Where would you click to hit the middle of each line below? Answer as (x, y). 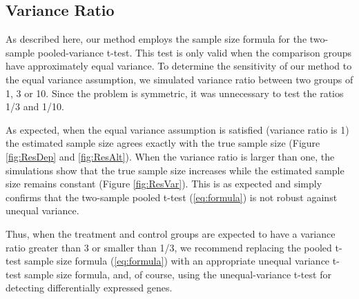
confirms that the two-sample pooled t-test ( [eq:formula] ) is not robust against (172, 197)
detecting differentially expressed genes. (89, 288)
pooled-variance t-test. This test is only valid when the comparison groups (195, 52)
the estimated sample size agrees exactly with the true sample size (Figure (163, 143)
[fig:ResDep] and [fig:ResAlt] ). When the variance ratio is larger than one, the (170, 156)
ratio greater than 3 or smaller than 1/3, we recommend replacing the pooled (169, 247)
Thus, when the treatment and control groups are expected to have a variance (171, 233)
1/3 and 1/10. (35, 106)
